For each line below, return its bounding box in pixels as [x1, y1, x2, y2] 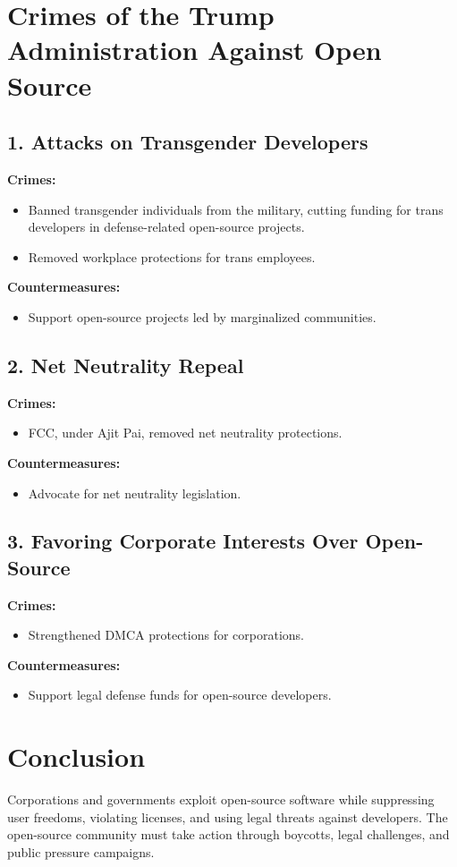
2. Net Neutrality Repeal [7, 351, 244, 378]
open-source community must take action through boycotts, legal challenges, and [7, 825, 450, 844]
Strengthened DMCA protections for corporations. [28, 625, 304, 644]
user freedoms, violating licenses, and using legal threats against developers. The [7, 807, 448, 826]
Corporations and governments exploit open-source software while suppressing [7, 790, 435, 809]
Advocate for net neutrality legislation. [28, 483, 241, 502]
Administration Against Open [7, 31, 382, 68]
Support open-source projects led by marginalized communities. [28, 307, 377, 326]
